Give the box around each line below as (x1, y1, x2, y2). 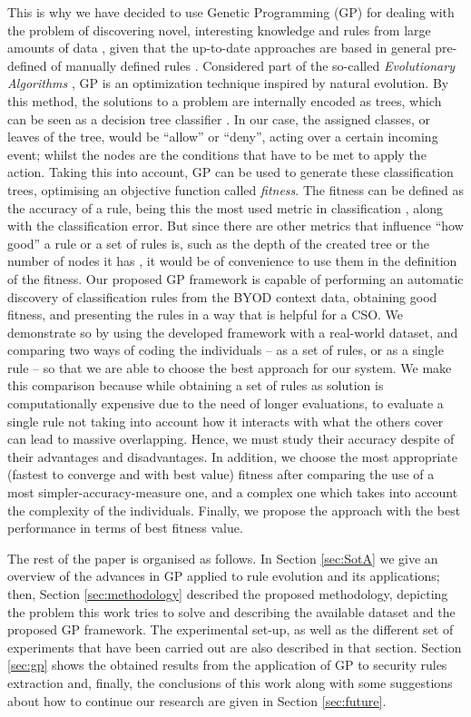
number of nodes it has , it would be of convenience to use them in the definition (7, 251, 457, 270)
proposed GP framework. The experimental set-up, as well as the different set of (7, 620, 454, 639)
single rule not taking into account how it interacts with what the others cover (7, 411, 444, 430)
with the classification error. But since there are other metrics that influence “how (7, 216, 464, 235)
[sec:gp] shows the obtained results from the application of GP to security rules (7, 655, 447, 674)
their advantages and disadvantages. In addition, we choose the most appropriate (7, 447, 457, 466)
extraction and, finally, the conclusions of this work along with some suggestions (7, 673, 453, 692)
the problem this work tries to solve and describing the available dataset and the (7, 602, 456, 621)
